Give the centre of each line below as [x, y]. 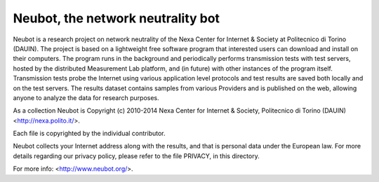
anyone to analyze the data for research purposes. [86, 97]
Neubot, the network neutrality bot [117, 18]
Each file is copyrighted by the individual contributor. [89, 134]
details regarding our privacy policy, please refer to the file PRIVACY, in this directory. [136, 156]
